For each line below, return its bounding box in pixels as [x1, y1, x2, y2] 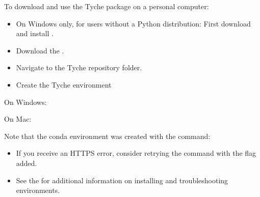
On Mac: [4, 114, 32, 124]
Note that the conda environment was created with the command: [4, 130, 211, 141]
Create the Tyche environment [16, 79, 112, 90]
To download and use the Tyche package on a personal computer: [4, 1, 209, 11]
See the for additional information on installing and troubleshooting [16, 175, 228, 185]
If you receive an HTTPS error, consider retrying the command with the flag [16, 148, 256, 158]
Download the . [16, 45, 64, 55]
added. [16, 157, 37, 168]
